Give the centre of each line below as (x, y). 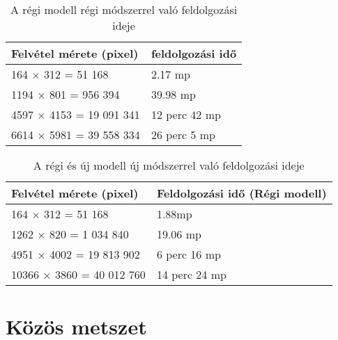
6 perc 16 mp (189, 254)
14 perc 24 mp (191, 274)
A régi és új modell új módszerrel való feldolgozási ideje (169, 165)
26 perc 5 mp (183, 135)
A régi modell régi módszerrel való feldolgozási (124, 9)
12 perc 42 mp (186, 114)
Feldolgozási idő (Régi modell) (241, 193)
